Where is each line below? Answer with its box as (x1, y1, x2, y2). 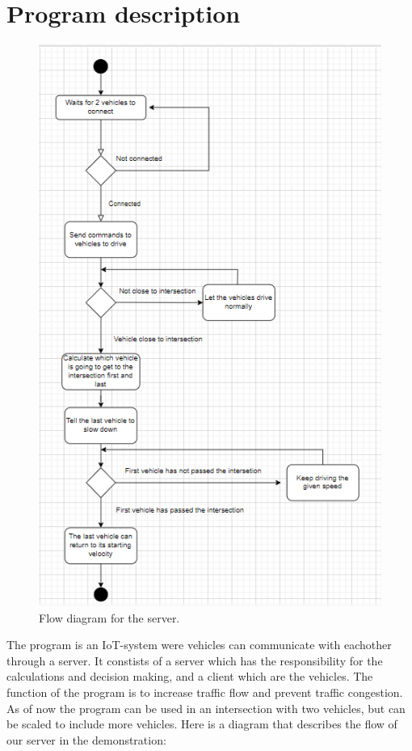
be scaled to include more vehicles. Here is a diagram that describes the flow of (6, 715, 397, 732)
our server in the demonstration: (6, 731, 166, 748)
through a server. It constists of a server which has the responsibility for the (6, 652, 383, 669)
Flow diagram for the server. (39, 609, 180, 626)
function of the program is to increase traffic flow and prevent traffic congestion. (6, 684, 403, 701)
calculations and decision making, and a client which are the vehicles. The (6, 668, 373, 685)
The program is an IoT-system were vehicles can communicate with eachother (6, 636, 392, 653)
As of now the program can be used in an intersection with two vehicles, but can (6, 699, 406, 716)
